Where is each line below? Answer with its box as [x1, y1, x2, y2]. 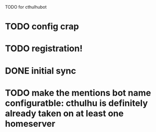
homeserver [5, 118, 56, 129]
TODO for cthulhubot [5, 4, 47, 10]
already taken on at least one [5, 108, 124, 119]
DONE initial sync [5, 65, 77, 76]
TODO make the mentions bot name [5, 87, 151, 98]
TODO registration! [5, 43, 83, 54]
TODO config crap [5, 21, 79, 32]
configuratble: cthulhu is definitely [5, 98, 148, 108]
